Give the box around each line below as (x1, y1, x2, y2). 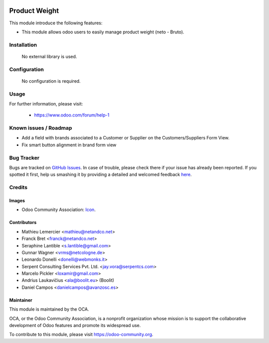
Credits (9, 184, 27, 191)
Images (9, 197, 25, 204)
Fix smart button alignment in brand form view (21, 142, 117, 148)
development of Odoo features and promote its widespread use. (9, 323, 141, 329)
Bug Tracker (9, 154, 40, 161)
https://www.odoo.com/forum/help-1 (34, 112, 110, 118)
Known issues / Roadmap (9, 124, 72, 131)
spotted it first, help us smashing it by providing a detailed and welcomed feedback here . (9, 172, 192, 178)
